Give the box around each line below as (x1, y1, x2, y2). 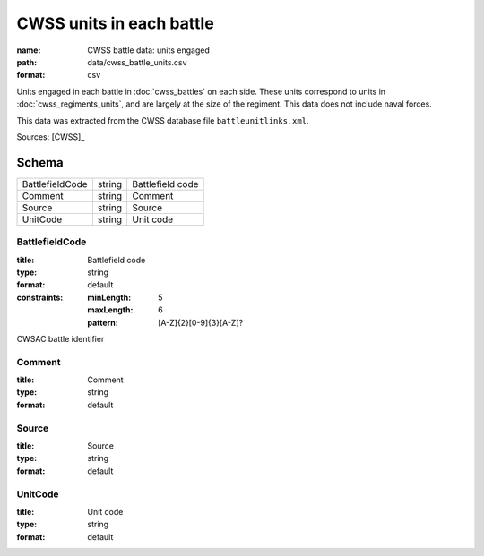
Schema (16, 155, 65, 170)
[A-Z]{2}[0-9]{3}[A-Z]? (158, 317, 244, 328)
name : (16, 45, 41, 56)
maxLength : (87, 304, 134, 315)
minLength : (87, 292, 132, 303)
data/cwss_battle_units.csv (87, 56, 187, 67)
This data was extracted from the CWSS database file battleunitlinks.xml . (16, 115, 309, 125)
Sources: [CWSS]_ (16, 131, 85, 142)
